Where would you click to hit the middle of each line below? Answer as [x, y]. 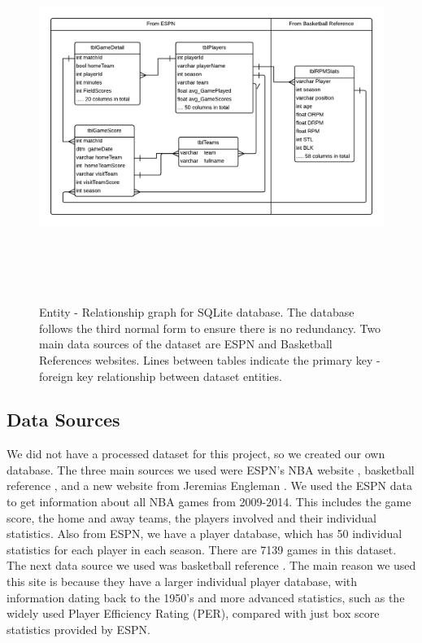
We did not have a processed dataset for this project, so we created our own [196, 454]
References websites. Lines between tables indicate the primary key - [210, 359]
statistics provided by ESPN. [78, 629]
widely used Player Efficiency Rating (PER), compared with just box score [193, 613]
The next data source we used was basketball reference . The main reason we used [211, 565]
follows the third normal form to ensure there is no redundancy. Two [210, 328]
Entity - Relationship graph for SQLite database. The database [197, 312]
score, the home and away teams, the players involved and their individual [191, 517]
